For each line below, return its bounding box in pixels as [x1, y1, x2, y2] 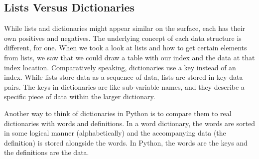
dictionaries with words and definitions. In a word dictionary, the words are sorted [4, 118, 255, 128]
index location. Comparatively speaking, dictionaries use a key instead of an [4, 62, 236, 72]
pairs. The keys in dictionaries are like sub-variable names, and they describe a [4, 81, 245, 92]
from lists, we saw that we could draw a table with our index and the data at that [4, 52, 255, 62]
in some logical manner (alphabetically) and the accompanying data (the [4, 128, 226, 138]
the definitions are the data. [4, 147, 89, 158]
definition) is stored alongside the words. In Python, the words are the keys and [4, 137, 248, 148]
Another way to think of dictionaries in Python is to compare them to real [4, 108, 232, 118]
